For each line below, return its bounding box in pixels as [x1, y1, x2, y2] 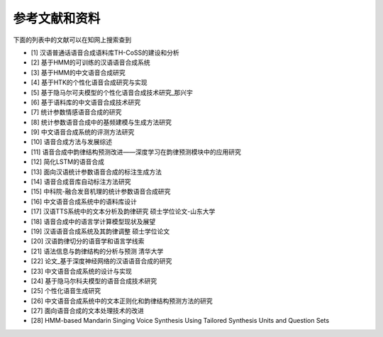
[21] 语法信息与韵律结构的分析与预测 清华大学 [30, 247, 164, 255]
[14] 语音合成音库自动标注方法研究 [30, 177, 131, 186]
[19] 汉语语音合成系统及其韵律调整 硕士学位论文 [30, 227, 170, 236]
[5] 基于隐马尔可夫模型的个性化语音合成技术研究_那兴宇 [30, 88, 193, 96]
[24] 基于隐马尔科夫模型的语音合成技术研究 [30, 277, 157, 285]
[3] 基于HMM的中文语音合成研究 [30, 68, 126, 77]
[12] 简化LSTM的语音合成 [30, 158, 104, 166]
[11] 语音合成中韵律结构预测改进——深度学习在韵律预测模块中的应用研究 [30, 148, 241, 156]
